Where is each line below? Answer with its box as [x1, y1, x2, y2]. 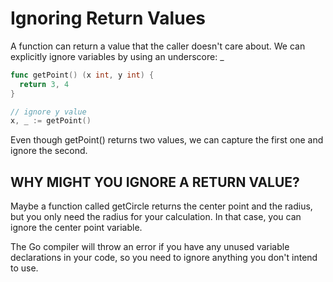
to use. [10, 262, 39, 274]
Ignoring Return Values [10, 7, 206, 30]
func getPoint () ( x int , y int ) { [10, 70, 155, 80]
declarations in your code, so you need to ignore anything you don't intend [10, 252, 318, 264]
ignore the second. [10, 145, 88, 157]
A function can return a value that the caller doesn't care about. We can [10, 40, 306, 52]
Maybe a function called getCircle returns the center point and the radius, [10, 200, 313, 212]
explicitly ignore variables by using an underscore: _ [10, 50, 225, 62]
